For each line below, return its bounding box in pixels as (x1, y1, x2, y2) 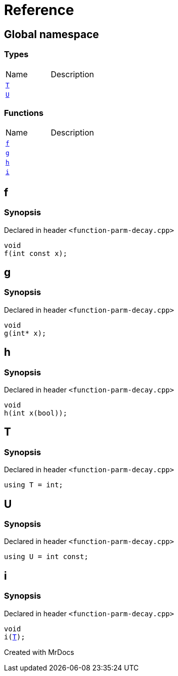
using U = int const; (4, 553, 88, 561)
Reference (4, 2, 74, 19)
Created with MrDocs (4, 647, 74, 656)
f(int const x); (4, 249, 67, 257)
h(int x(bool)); (4, 409, 67, 417)
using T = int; (4, 481, 63, 489)
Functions (4, 107, 43, 118)
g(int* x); (4, 329, 46, 337)
